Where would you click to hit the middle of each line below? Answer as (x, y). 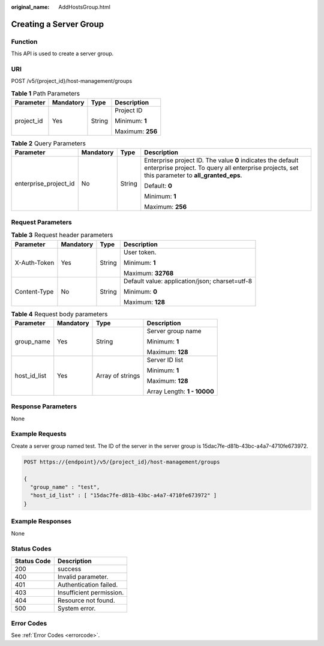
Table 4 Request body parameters (59, 314)
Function (24, 41)
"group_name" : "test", (65, 487)
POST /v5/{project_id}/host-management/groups (72, 81)
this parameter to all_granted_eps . (193, 175)
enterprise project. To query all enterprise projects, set (221, 168)
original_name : (30, 7)
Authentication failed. (88, 584)
